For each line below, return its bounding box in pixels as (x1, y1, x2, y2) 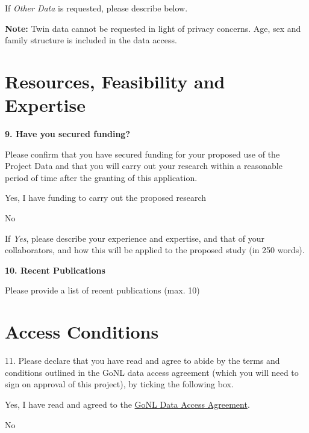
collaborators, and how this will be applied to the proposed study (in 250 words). (5, 244, 305, 256)
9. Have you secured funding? (5, 127, 131, 140)
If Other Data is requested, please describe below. (5, 2, 188, 14)
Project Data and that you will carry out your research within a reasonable (5, 159, 282, 172)
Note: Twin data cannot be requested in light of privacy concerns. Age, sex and (5, 22, 301, 34)
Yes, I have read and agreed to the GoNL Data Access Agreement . (5, 398, 250, 410)
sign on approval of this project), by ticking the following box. (5, 378, 234, 390)
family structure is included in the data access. (5, 34, 177, 46)
